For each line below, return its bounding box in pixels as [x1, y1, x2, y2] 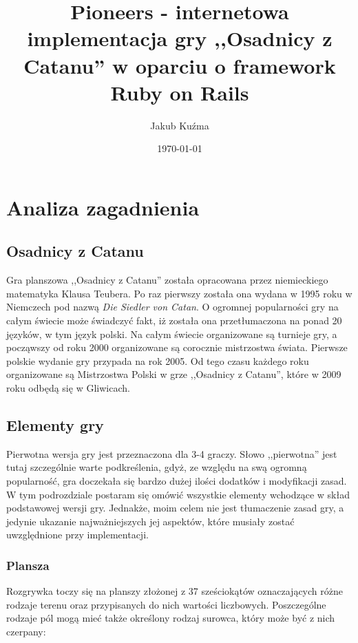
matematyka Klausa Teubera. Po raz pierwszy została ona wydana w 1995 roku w [6, 286, 352, 300]
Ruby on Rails [110, 78, 249, 106]
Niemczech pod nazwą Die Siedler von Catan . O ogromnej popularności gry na [6, 299, 339, 314]
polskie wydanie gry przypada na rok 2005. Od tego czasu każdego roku [6, 353, 309, 368]
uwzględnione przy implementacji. [6, 527, 149, 542]
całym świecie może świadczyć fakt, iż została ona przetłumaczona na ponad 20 [6, 313, 342, 328]
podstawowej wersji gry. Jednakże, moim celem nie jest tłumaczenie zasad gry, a [6, 500, 344, 515]
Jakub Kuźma [150, 118, 209, 132]
